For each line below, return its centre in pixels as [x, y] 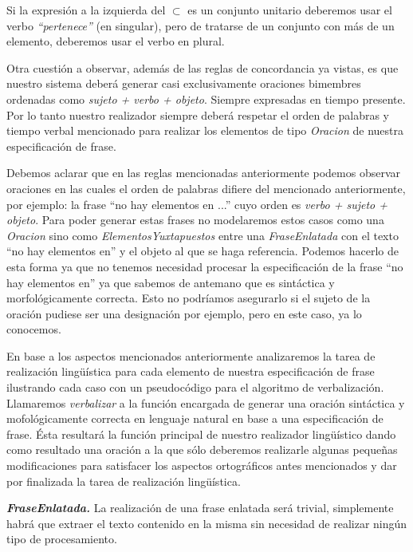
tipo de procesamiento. [62, 539]
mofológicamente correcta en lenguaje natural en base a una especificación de [195, 418]
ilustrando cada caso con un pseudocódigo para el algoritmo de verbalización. [195, 387]
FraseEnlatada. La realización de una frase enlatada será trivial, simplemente [200, 508]
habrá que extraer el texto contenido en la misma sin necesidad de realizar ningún [207, 523]
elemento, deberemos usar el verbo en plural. [116, 41]
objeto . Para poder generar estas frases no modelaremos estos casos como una [195, 220]
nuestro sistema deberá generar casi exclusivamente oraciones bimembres [184, 83]
